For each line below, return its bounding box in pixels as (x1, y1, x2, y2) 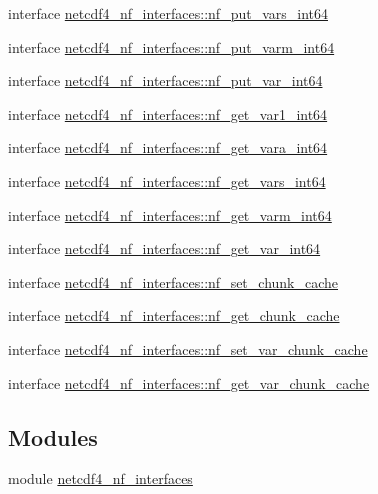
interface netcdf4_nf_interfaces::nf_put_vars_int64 (8, 3, 328, 23)
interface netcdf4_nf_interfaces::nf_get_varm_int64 (8, 204, 332, 225)
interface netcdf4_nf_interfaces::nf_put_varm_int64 (8, 36, 335, 57)
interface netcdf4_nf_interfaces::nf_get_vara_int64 (8, 137, 328, 158)
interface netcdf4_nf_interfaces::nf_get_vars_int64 (8, 170, 326, 191)
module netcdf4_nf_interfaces (8, 468, 193, 489)
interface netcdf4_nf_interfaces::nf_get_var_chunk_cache (8, 372, 370, 393)
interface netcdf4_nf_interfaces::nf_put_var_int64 (8, 70, 323, 91)
